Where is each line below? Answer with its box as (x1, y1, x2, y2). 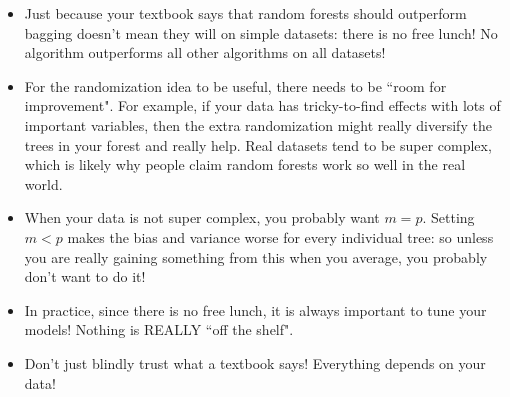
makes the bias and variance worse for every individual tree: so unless (67, 226, 494, 247)
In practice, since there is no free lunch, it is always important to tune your (24, 299, 487, 320)
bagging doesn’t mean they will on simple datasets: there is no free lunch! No (24, 22, 498, 43)
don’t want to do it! (24, 266, 146, 287)
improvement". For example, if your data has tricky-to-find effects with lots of (24, 95, 501, 116)
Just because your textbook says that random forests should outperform (24, 3, 467, 23)
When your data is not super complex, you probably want (24, 207, 380, 228)
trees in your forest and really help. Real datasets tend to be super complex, (24, 134, 492, 155)
